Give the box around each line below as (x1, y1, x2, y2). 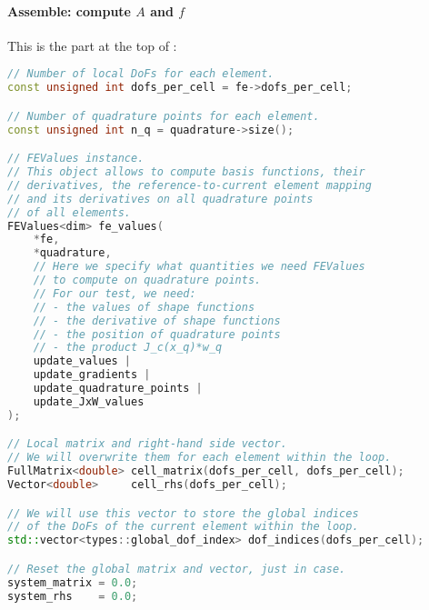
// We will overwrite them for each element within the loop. (7, 451, 392, 465)
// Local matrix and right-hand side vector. (7, 437, 287, 451)
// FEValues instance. (7, 152, 145, 165)
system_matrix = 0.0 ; (7, 575, 138, 589)
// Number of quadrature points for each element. (7, 109, 320, 123)
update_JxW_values (33, 395, 145, 408)
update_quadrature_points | (33, 382, 203, 395)
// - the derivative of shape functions (33, 314, 281, 327)
